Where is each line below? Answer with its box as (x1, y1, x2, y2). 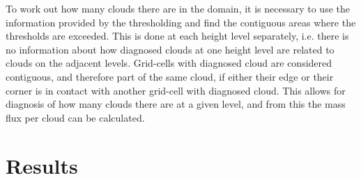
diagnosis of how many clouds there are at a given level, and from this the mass (6, 97, 346, 111)
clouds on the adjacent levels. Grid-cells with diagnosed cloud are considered (6, 56, 332, 70)
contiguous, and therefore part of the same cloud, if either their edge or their (6, 69, 334, 83)
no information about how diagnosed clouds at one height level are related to (6, 42, 335, 56)
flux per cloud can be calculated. (6, 110, 145, 124)
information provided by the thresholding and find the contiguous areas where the (6, 15, 356, 29)
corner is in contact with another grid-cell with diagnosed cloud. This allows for (6, 83, 346, 97)
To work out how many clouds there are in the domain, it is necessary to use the (6, 1, 350, 15)
